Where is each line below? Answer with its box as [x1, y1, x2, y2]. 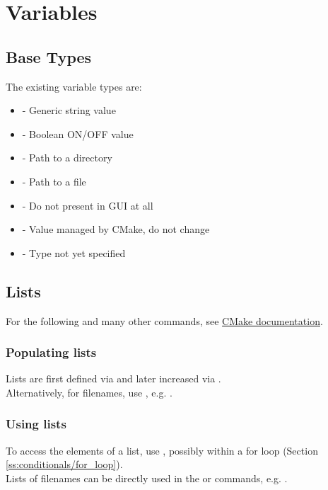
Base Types [6, 45, 92, 67]
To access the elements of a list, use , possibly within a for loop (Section [6, 443, 318, 457]
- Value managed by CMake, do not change [22, 222, 210, 237]
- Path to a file [22, 173, 86, 188]
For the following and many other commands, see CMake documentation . [6, 313, 323, 328]
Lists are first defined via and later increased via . [6, 371, 221, 386]
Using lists [6, 415, 66, 433]
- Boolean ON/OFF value [22, 126, 134, 141]
